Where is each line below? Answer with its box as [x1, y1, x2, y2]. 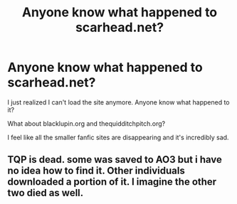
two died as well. [7, 187, 84, 199]
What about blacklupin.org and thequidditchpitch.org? [7, 119, 166, 128]
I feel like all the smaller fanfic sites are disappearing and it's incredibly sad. [7, 133, 229, 141]
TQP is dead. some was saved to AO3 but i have [7, 154, 223, 166]
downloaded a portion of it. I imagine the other [7, 176, 217, 188]
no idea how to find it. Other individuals [7, 165, 185, 177]
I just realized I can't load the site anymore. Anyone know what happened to [7, 97, 230, 107]
